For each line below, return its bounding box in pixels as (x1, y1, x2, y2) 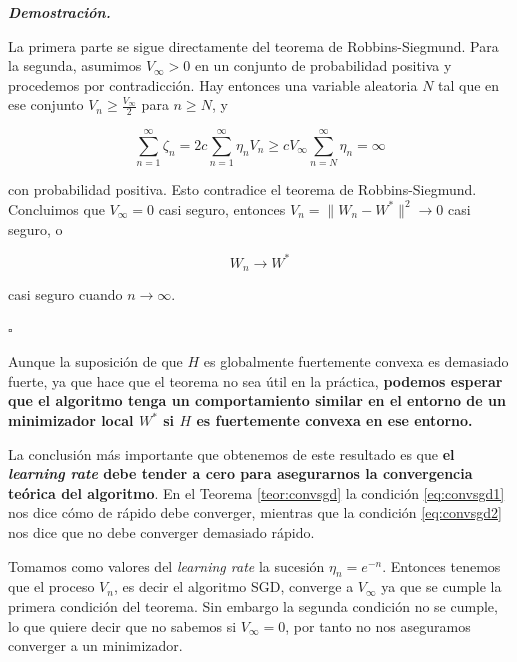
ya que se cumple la (381, 576, 502, 597)
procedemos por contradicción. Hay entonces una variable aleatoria (8, 74, 418, 95)
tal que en (438, 74, 500, 95)
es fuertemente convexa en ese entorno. (196, 410, 473, 431)
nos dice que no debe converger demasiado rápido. (8, 522, 315, 542)
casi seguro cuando (8, 284, 123, 305)
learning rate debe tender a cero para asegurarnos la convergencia (8, 463, 473, 484)
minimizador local (8, 410, 134, 431)
